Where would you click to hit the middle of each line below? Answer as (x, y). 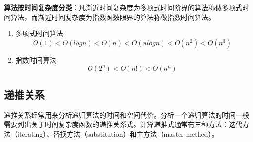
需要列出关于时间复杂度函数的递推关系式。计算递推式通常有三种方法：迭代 (123, 124)
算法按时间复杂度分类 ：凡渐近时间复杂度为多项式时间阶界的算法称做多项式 (123, 7)
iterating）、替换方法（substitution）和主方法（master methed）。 (118, 133)
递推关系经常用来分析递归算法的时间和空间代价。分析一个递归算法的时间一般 (126, 115)
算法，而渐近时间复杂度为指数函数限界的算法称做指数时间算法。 (113, 17)
